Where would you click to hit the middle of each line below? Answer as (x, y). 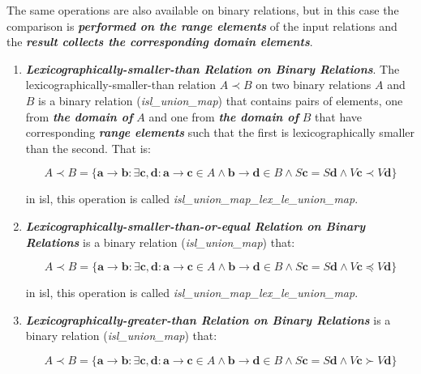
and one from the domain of (224, 116)
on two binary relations (314, 85)
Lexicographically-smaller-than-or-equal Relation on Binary (195, 225)
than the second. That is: (88, 148)
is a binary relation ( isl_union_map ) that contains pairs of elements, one (221, 100)
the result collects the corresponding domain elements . (160, 42)
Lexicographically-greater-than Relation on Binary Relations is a (208, 319)
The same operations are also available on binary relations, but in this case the (203, 10)
